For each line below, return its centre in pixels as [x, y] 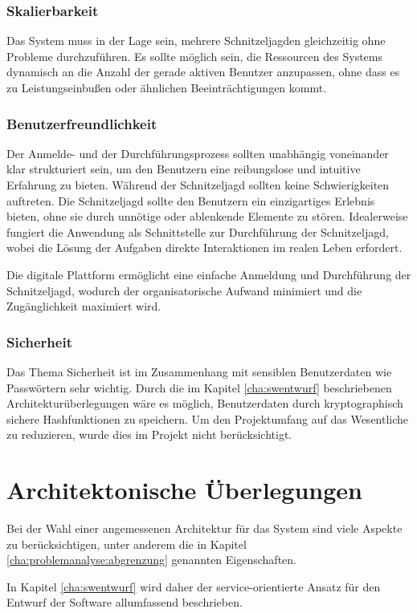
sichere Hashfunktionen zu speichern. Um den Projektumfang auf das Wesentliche [208, 418]
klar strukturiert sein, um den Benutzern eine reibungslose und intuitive [184, 169]
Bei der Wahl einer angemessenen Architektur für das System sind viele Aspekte [204, 528]
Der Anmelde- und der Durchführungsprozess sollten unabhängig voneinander [198, 153]
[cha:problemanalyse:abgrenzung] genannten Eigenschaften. [151, 560]
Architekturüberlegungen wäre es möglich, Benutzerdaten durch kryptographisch [205, 403]
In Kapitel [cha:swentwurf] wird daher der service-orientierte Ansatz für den [194, 586]
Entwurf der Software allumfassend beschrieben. [125, 602]
